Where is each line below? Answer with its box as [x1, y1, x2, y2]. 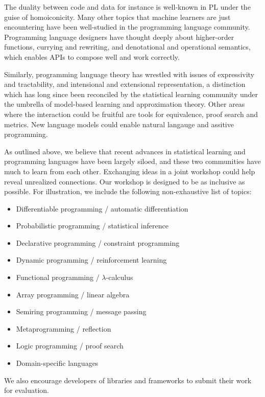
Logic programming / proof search [16, 340, 124, 351]
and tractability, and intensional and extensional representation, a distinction [4, 79, 246, 89]
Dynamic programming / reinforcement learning [16, 254, 167, 265]
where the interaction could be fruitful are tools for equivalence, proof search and [4, 108, 258, 119]
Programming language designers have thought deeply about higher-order [4, 31, 234, 42]
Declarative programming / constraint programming [16, 237, 180, 248]
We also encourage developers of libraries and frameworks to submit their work [4, 375, 252, 385]
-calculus [106, 272, 133, 283]
